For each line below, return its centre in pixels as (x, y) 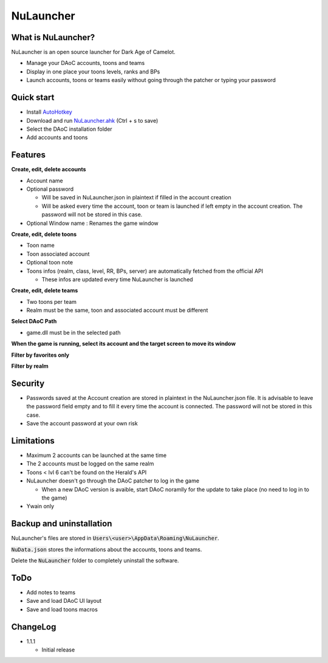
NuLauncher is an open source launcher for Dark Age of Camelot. (93, 52)
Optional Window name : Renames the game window (93, 223)
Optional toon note (50, 263)
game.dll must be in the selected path (73, 332)
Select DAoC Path (34, 321)
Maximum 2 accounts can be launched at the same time (97, 455)
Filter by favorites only (40, 355)
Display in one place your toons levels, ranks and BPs (93, 71)
